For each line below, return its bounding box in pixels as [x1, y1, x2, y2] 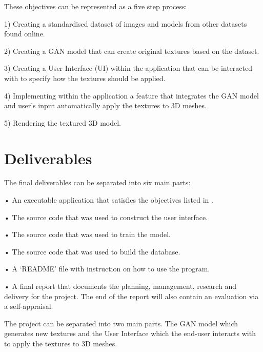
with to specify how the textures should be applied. [4, 72, 166, 83]
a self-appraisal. [4, 301, 53, 311]
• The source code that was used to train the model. [4, 229, 171, 240]
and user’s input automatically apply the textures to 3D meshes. [4, 100, 207, 111]
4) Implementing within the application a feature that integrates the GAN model [4, 90, 259, 101]
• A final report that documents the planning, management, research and [4, 281, 236, 291]
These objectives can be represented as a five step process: [4, 1, 187, 11]
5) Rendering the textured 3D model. [4, 117, 121, 128]
